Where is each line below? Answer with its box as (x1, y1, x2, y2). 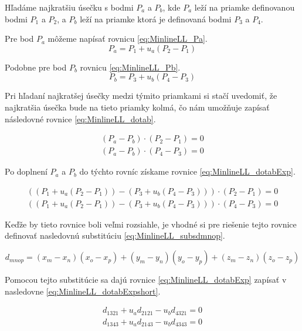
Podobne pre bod (5, 61, 67, 73)
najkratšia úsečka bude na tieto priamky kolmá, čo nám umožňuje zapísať (5, 101, 270, 113)
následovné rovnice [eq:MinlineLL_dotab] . (5, 112, 156, 125)
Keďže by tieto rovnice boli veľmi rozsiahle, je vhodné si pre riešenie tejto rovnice (5, 218, 297, 230)
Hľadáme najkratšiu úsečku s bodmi (5, 1, 134, 13)
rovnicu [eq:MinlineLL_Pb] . (80, 61, 181, 73)
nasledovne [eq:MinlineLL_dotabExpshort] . (5, 285, 161, 297)
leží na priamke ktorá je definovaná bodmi (80, 12, 232, 25)
